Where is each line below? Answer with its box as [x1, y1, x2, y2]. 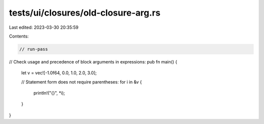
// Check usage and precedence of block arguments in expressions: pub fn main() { [9, 59, 177, 64]
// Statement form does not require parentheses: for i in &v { [21, 79, 142, 85]
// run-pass [19, 46, 48, 52]
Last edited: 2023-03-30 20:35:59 [9, 24, 79, 30]
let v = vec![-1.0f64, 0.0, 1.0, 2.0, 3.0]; [21, 70, 97, 76]
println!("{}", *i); [33, 90, 66, 96]
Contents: [9, 33, 29, 39]
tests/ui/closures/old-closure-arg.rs [9, 7, 161, 18]
